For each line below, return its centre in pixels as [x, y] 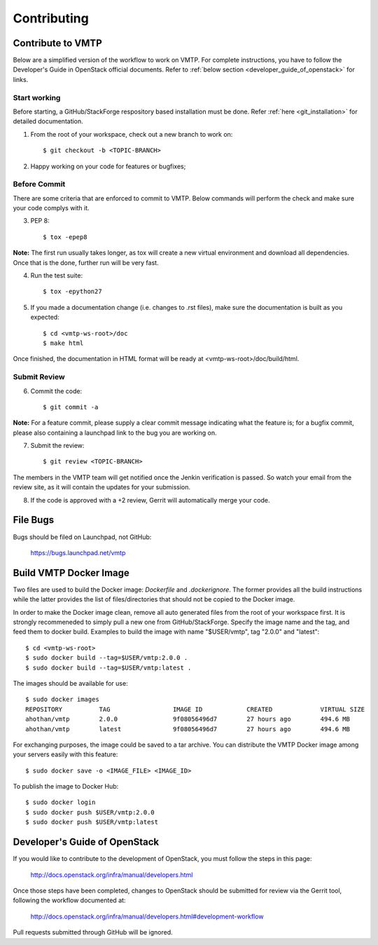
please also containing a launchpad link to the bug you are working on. [115, 433]
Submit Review [39, 377]
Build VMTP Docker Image [71, 572]
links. [21, 79]
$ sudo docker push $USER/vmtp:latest [92, 822]
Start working [37, 97]
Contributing [51, 18]
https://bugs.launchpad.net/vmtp [78, 552]
